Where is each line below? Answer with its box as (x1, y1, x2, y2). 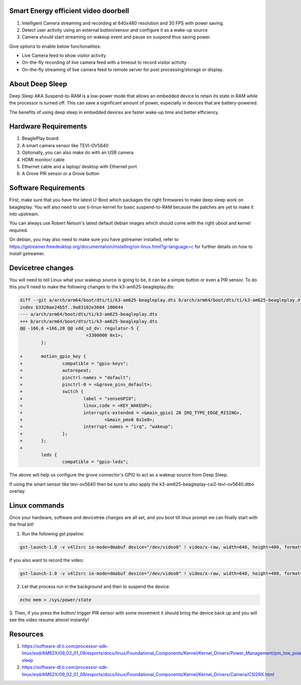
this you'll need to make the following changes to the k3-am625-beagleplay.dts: (9, 284, 175, 290)
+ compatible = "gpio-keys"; (20, 361, 129, 366)
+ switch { (20, 389, 84, 394)
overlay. (9, 488, 26, 494)
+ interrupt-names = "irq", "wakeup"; (20, 424, 174, 429)
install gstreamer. (9, 251, 45, 257)
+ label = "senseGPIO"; (20, 396, 136, 401)
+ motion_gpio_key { (20, 354, 86, 359)
